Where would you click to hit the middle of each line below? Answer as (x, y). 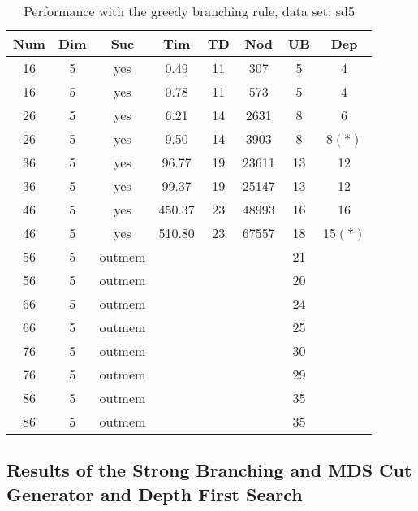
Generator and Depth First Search (155, 494)
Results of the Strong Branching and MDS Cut (209, 470)
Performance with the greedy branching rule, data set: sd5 (189, 11)
